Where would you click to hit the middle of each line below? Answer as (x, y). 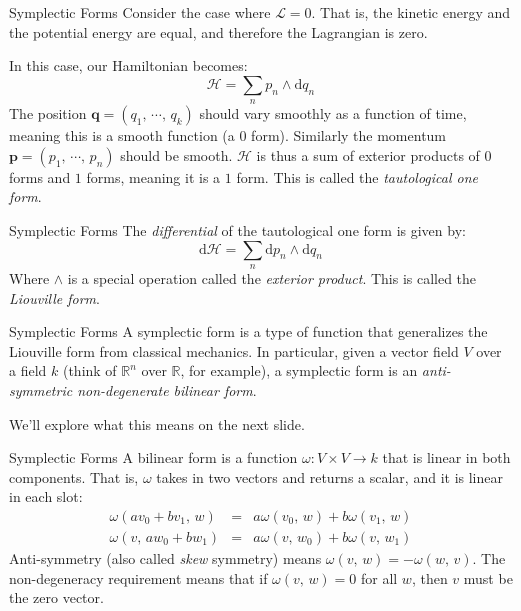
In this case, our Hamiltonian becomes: (128, 65)
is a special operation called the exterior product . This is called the (272, 277)
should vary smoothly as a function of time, (333, 113)
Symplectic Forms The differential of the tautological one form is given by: (237, 229)
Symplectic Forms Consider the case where (140, 12)
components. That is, (74, 476)
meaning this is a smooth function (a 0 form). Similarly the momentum (228, 135)
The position (48, 113)
